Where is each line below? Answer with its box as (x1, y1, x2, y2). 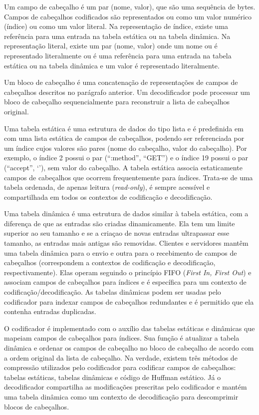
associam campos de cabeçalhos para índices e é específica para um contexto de (4, 277, 247, 287)
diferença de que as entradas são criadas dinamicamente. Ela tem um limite (4, 218, 235, 228)
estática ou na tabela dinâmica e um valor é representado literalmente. (4, 60, 220, 70)
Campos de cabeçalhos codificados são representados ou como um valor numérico (4, 11, 252, 21)
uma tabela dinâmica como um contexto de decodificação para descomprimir (4, 391, 239, 402)
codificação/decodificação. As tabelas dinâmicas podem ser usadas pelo (4, 287, 221, 297)
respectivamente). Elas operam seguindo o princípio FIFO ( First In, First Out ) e (4, 267, 252, 277)
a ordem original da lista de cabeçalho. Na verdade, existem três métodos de (4, 352, 238, 363)
